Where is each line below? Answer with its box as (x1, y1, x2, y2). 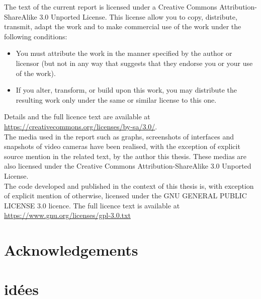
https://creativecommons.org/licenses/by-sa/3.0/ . (4, 121, 157, 131)
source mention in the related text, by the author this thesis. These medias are (4, 151, 247, 161)
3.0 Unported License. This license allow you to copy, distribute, (39, 11, 237, 22)
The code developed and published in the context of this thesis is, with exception (4, 180, 254, 191)
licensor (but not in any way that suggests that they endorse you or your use (16, 57, 253, 68)
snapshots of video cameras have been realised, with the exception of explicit (4, 141, 240, 152)
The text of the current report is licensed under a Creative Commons (4, 2, 217, 12)
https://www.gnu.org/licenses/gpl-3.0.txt (4, 210, 131, 220)
